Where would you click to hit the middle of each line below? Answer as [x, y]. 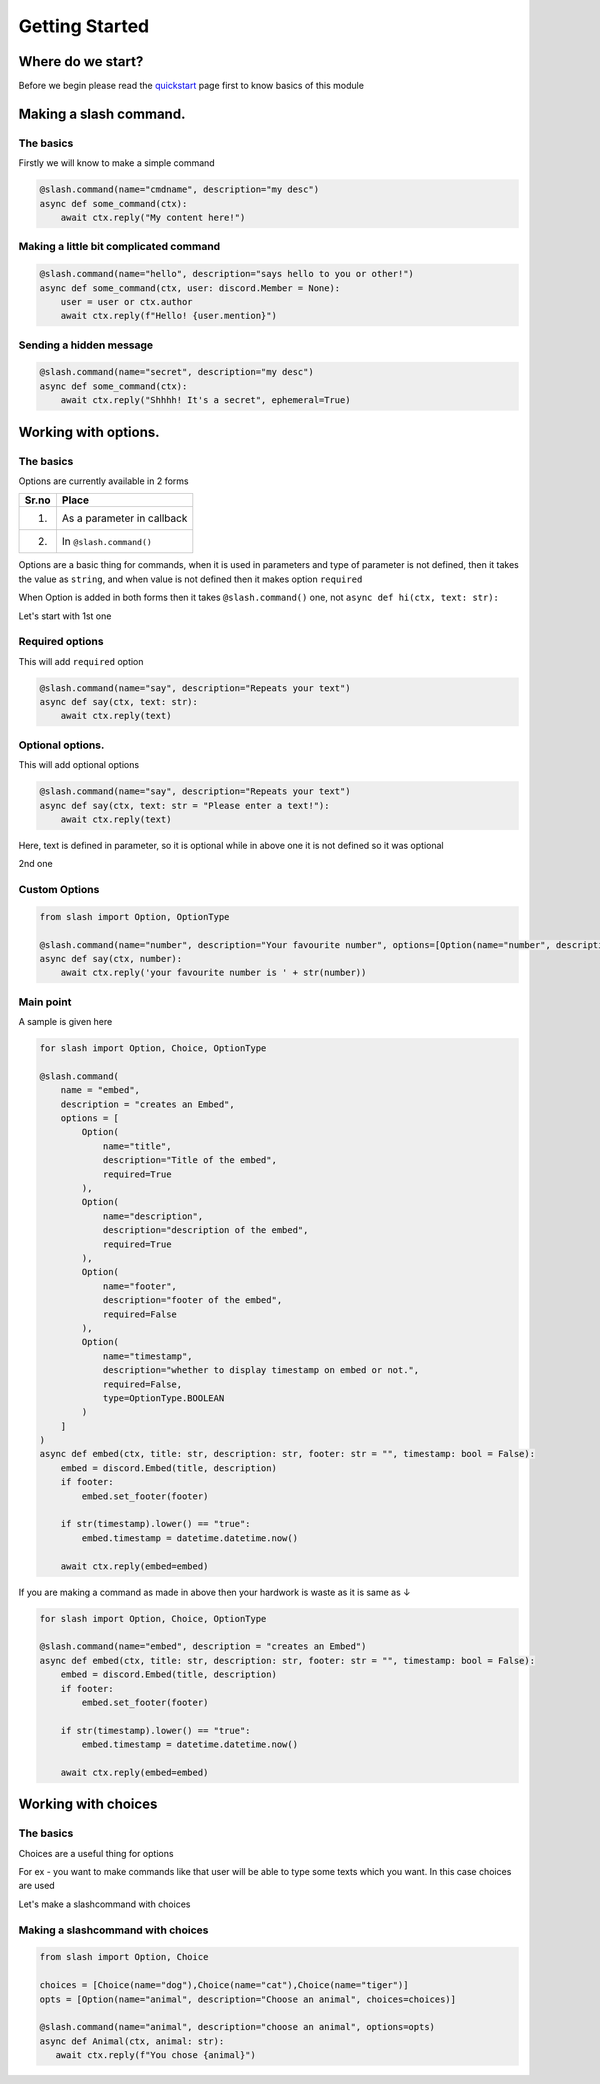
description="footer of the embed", [192, 1300]
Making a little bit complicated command [119, 247]
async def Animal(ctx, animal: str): [132, 2041]
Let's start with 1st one [65, 616]
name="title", [137, 1146]
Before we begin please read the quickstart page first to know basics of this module [191, 86]
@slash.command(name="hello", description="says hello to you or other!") [227, 274]
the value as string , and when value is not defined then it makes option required [190, 579]
